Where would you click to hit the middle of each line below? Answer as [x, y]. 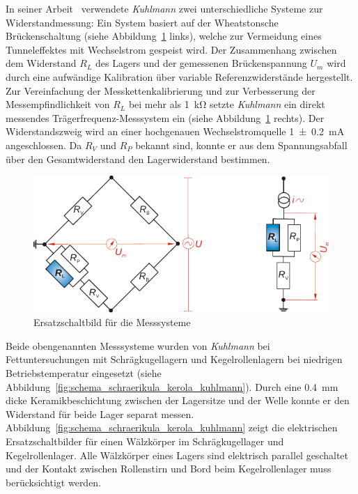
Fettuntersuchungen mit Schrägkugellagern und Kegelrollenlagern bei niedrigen [174, 359]
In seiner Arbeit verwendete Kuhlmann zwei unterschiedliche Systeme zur [164, 8]
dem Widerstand [41, 63]
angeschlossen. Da [44, 145]
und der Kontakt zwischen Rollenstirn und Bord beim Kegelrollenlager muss [169, 469]
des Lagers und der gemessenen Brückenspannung [201, 63]
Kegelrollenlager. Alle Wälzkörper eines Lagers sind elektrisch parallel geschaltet [177, 455]
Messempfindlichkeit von [58, 104]
